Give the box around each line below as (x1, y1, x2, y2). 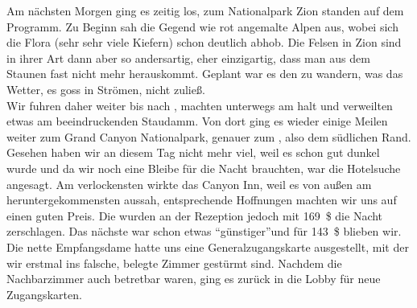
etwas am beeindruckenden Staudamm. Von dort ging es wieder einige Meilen (6, 113, 388, 129)
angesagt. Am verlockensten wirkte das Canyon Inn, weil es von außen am (6, 175, 372, 192)
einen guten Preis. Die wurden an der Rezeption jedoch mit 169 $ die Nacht (6, 207, 383, 224)
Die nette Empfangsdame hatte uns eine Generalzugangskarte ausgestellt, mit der (6, 238, 409, 255)
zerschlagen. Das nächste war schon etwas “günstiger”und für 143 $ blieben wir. (6, 223, 402, 240)
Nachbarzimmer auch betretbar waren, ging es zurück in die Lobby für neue (6, 270, 381, 287)
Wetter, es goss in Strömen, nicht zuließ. (6, 80, 205, 97)
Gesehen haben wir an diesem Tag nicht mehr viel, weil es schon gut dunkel (6, 144, 380, 161)
